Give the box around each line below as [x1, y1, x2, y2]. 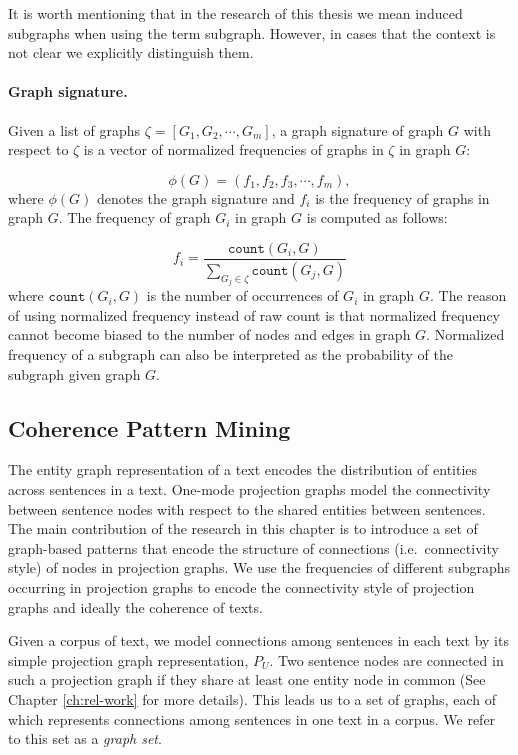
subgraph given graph [8, 363, 141, 384]
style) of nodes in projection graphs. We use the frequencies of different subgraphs [8, 557, 511, 578]
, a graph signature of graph [271, 119, 444, 140]
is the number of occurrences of [146, 285, 339, 306]
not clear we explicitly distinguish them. [8, 42, 254, 63]
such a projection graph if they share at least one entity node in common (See [8, 669, 486, 690]
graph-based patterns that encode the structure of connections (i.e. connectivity [8, 537, 499, 558]
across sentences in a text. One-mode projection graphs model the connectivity [8, 479, 491, 500]
